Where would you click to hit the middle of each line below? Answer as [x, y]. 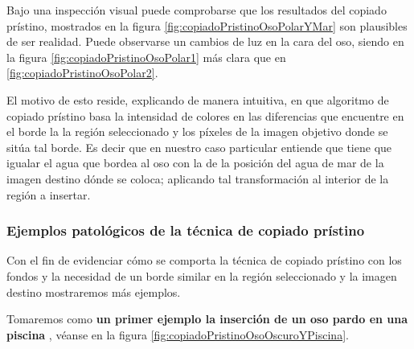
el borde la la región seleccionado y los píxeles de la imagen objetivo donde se [197, 131]
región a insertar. [49, 194]
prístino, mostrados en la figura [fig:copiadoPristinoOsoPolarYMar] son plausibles [207, 25]
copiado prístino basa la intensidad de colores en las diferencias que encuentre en [205, 115]
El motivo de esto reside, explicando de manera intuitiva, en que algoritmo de [198, 99]
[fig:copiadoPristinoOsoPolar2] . [82, 73]
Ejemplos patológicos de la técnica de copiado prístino [186, 230]
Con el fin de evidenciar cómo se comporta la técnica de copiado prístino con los [204, 260]
